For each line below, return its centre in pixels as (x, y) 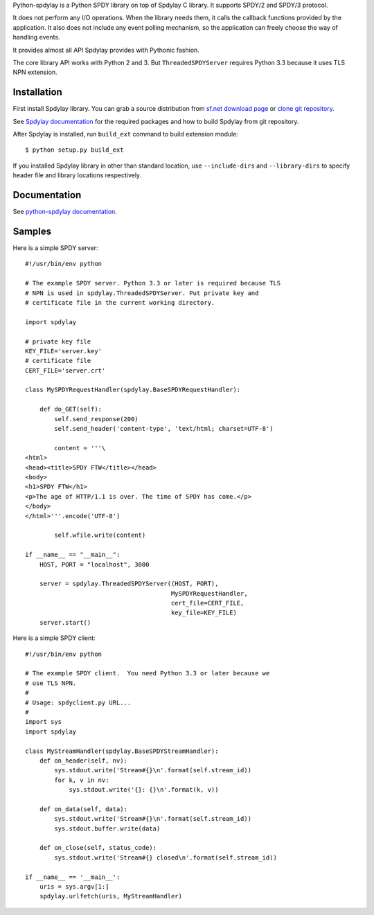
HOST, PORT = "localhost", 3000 (94, 564)
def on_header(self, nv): (83, 761)
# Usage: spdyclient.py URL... (78, 702)
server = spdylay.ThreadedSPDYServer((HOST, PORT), (129, 584)
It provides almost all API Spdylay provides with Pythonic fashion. (106, 50)
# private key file (58, 341)
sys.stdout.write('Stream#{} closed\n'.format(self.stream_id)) (166, 858)
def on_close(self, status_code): (98, 848)
